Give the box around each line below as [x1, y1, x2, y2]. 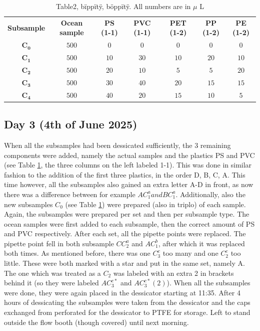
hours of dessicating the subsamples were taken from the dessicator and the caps [4, 297, 250, 307]
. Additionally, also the [175, 189, 245, 199]
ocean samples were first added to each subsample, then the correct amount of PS [4, 218, 255, 229]
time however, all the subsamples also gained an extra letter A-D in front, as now [4, 179, 253, 190]
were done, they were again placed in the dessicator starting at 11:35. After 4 [4, 287, 240, 297]
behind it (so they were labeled [4, 277, 99, 288]
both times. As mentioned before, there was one [4, 248, 150, 258]
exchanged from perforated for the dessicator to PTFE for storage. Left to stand [4, 307, 250, 317]
